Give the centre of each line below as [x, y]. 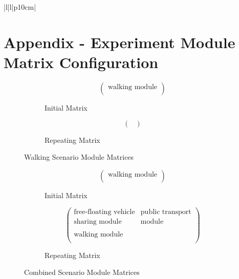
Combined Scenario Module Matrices [82, 272]
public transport [166, 212]
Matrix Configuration [81, 62]
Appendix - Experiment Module [119, 42]
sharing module [98, 222]
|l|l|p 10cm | [20, 7]
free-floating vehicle [104, 212]
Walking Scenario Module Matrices [79, 157]
